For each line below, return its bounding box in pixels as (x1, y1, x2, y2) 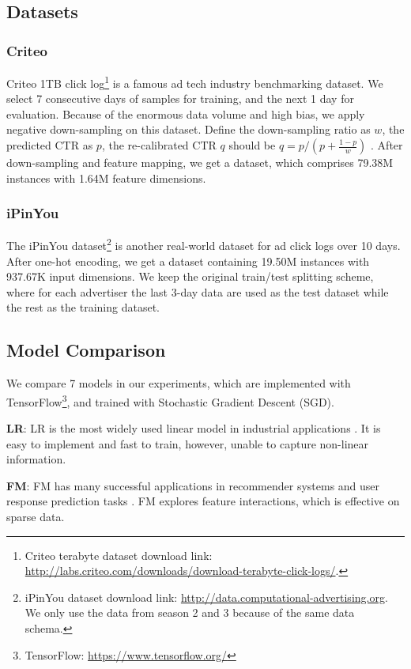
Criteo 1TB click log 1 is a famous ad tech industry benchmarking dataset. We (6, 73, 383, 91)
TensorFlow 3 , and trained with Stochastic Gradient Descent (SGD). (6, 391, 334, 410)
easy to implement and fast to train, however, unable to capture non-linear (6, 435, 369, 452)
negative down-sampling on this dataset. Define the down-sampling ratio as (6, 121, 371, 138)
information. (6, 451, 66, 467)
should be (228, 137, 276, 153)
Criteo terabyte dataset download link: (25, 546, 213, 563)
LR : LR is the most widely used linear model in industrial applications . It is (6, 420, 381, 437)
